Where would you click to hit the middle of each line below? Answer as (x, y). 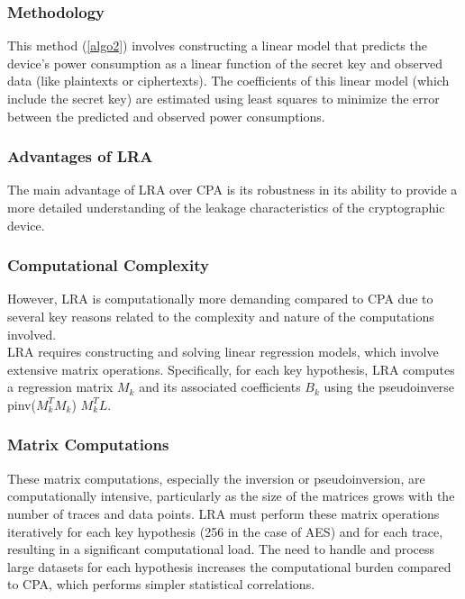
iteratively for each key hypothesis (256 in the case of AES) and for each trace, (225, 531)
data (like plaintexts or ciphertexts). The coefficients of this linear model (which (228, 81)
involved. (32, 334)
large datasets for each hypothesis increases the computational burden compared (229, 566)
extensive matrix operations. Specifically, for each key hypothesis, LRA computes (231, 369)
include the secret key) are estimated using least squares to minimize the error (223, 98)
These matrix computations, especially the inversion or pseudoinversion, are (216, 478)
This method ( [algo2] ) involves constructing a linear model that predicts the (217, 45)
